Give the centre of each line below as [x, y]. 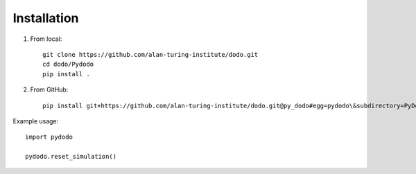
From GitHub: [49, 89]
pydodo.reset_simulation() [71, 157]
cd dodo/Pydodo [68, 64]
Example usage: [36, 121]
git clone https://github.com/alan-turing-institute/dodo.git [150, 54]
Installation [46, 18]
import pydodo [49, 137]
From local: [46, 39]
